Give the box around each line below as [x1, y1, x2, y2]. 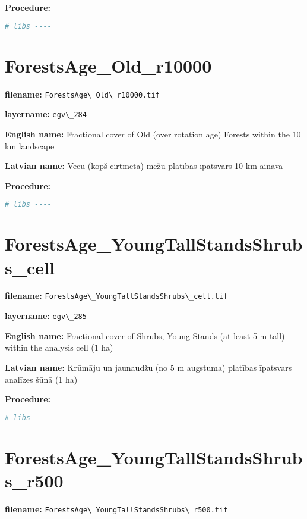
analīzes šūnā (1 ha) [5, 373, 78, 385]
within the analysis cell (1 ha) [5, 341, 113, 354]
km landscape [5, 139, 55, 152]
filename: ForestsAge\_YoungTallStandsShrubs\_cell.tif [5, 289, 228, 302]
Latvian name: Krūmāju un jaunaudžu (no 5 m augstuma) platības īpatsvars [5, 361, 292, 373]
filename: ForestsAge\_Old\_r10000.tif [5, 87, 160, 100]
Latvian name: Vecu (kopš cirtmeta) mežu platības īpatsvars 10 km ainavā [5, 160, 283, 172]
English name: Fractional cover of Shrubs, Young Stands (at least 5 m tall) [5, 329, 285, 342]
